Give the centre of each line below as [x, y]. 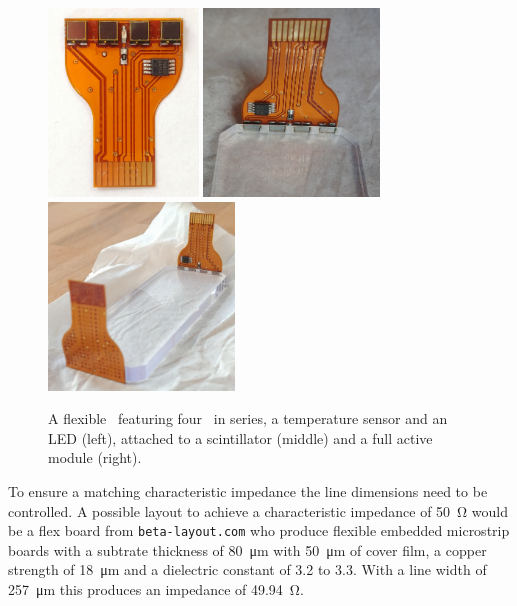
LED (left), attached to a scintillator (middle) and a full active [240, 437]
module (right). [95, 457]
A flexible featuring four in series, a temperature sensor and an [248, 418]
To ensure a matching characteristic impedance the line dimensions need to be [248, 490]
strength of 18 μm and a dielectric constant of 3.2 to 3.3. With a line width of [247, 569]
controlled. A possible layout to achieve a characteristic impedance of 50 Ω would [258, 510]
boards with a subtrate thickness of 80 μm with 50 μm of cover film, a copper [247, 549]
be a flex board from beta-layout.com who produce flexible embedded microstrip [259, 530]
